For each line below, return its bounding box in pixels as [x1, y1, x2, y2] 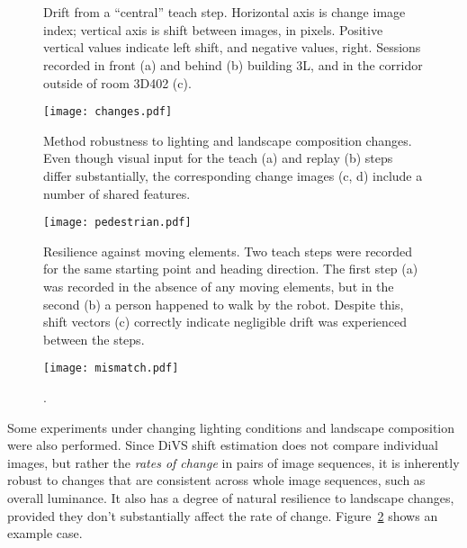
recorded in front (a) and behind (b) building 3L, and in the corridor [43, 55, 423, 74]
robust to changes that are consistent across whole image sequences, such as [7, 471, 426, 490]
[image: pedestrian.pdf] [43, 216, 192, 229]
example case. [7, 524, 83, 543]
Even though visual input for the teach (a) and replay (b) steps [43, 148, 393, 167]
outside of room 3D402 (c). [43, 73, 192, 92]
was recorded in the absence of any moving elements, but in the [43, 277, 394, 296]
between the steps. [43, 329, 145, 348]
